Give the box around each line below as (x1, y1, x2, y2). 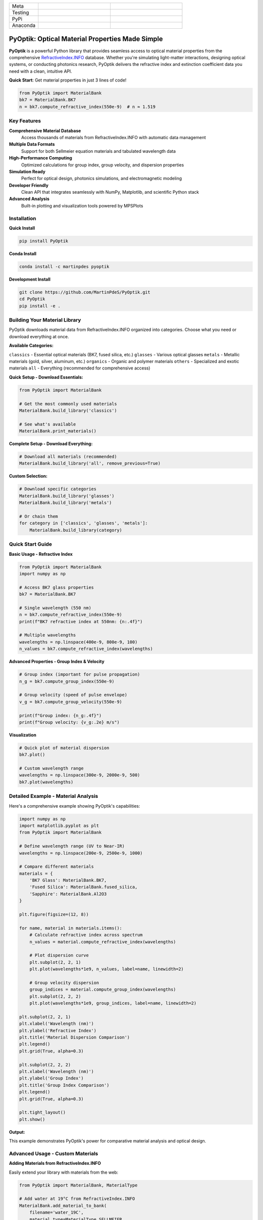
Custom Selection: (9, 473, 48, 479)
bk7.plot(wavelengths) (19, 779, 74, 785)
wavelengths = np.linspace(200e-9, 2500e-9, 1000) (19, 850, 143, 856)
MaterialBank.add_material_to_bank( (19, 1203, 107, 1208)
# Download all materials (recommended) (19, 454, 117, 460)
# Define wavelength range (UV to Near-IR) (19, 843, 125, 849)
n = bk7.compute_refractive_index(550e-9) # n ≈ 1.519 (19, 104, 156, 109)
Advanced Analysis (9, 196, 50, 202)
